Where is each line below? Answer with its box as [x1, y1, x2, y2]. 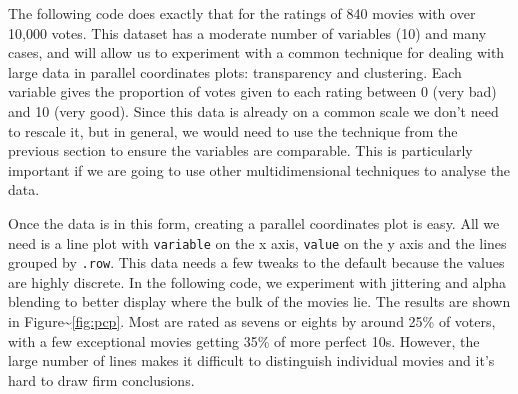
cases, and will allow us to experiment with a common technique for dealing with [8, 42, 505, 63]
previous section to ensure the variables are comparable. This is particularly [8, 140, 473, 161]
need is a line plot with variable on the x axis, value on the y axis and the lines [8, 232, 507, 253]
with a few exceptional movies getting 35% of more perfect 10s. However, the [8, 330, 480, 351]
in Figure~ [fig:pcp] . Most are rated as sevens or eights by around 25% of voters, [8, 311, 496, 332]
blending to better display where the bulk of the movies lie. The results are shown [8, 291, 511, 312]
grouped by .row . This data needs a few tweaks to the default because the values [8, 252, 505, 273]
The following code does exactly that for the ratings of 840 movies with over [8, 3, 476, 23]
